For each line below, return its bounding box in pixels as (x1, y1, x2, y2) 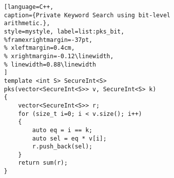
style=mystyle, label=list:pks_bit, (4, 28, 125, 35)
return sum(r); (18, 159, 68, 167)
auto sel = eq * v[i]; (32, 135, 107, 142)
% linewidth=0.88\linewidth (4, 61, 96, 68)
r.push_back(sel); (32, 143, 92, 150)
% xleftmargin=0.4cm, (4, 44, 75, 52)
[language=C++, (4, 3, 54, 10)
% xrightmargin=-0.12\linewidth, (4, 52, 114, 60)
